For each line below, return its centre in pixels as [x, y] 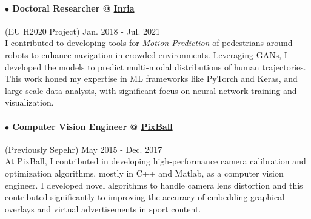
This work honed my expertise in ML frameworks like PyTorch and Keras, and [151, 79]
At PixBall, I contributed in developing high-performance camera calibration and [155, 161]
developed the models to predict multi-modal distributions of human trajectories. [155, 66]
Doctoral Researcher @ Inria [73, 8]
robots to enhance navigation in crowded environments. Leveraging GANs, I [146, 54]
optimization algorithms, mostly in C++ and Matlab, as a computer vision [144, 173]
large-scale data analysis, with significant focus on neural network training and [151, 90]
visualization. [29, 102]
